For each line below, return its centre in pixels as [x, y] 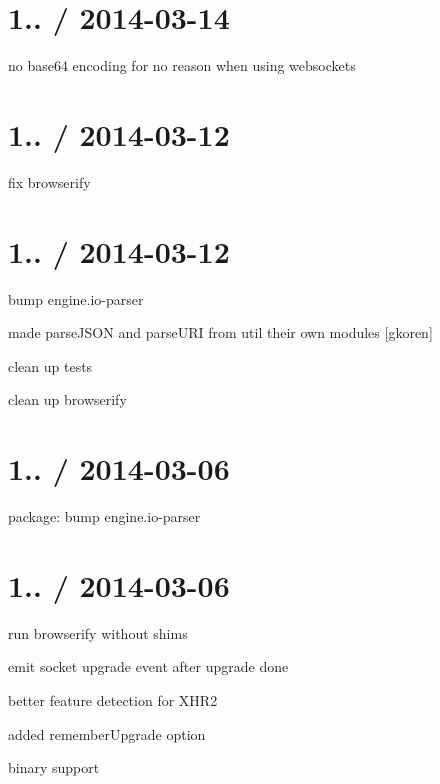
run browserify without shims [98, 632]
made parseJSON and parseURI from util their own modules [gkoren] [220, 332]
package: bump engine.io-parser [104, 516]
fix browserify [49, 181]
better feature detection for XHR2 [113, 699]
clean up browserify [67, 399]
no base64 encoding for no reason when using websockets [182, 65]
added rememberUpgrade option [107, 733]
